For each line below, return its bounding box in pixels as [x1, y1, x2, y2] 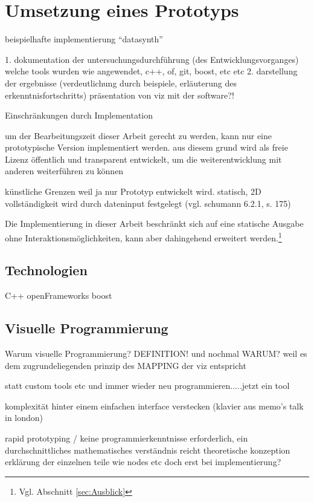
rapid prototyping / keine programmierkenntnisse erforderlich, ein [5, 432, 248, 445]
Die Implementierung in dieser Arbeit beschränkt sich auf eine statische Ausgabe [5, 217, 304, 230]
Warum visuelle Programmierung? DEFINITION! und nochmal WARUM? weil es [5, 347, 307, 360]
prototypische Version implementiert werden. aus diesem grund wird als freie [5, 141, 288, 154]
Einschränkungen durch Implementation [5, 109, 153, 122]
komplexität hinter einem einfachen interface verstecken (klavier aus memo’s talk [5, 399, 304, 412]
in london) [5, 411, 43, 424]
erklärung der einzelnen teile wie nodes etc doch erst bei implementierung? [5, 455, 281, 468]
